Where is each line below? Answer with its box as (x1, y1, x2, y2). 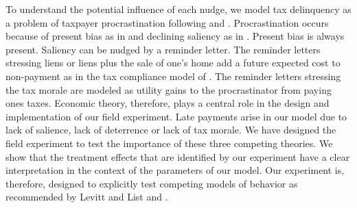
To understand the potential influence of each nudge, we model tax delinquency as (5, 2, 352, 16)
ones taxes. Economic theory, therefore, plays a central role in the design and (5, 96, 330, 110)
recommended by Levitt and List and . (5, 190, 168, 204)
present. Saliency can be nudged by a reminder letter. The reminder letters (5, 42, 321, 56)
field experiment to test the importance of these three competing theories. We (5, 135, 333, 150)
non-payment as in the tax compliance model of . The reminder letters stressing (5, 68, 341, 83)
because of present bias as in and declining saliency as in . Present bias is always (5, 29, 345, 43)
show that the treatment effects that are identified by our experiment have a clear (5, 149, 350, 164)
